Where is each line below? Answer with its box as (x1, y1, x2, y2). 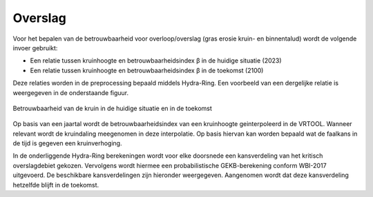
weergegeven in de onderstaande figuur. (12, 88, 129, 96)
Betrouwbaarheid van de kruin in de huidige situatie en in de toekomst (12, 104, 212, 112)
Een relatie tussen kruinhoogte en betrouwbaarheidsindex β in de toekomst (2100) (30, 66, 264, 74)
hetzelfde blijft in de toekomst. (12, 180, 99, 189)
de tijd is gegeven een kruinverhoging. (12, 139, 122, 147)
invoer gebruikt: (12, 43, 58, 52)
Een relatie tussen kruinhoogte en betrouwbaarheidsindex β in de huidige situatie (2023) (30, 56, 283, 65)
